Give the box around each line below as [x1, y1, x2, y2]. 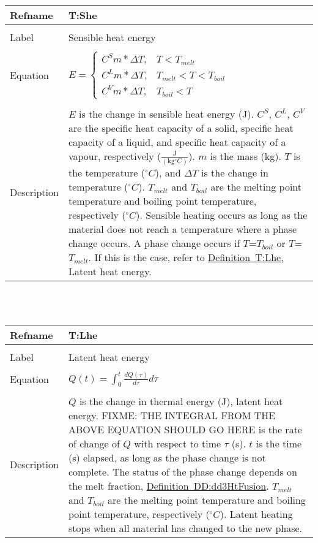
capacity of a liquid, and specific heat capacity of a [68, 134, 286, 149]
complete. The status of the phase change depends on [68, 464, 298, 479]
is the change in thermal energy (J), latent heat [79, 393, 283, 408]
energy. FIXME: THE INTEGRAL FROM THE [68, 408, 276, 422]
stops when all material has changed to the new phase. [68, 520, 303, 535]
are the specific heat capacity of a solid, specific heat [68, 120, 294, 135]
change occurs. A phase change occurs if [68, 235, 240, 250]
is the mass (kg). [210, 148, 281, 163]
